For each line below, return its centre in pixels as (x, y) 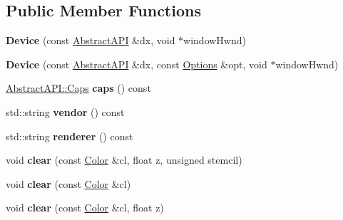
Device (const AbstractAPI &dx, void (91, 40)
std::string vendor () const (65, 111)
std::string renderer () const (70, 136)
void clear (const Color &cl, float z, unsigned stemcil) (124, 160)
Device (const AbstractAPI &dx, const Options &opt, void (137, 64)
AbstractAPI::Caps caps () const (78, 88)
